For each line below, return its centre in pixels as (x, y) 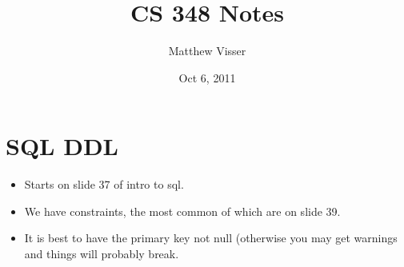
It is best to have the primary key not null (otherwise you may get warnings (211, 238)
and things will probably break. (102, 254)
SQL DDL (62, 146)
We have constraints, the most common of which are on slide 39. (182, 211)
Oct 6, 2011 (207, 77)
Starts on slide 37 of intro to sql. (104, 184)
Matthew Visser (207, 51)
